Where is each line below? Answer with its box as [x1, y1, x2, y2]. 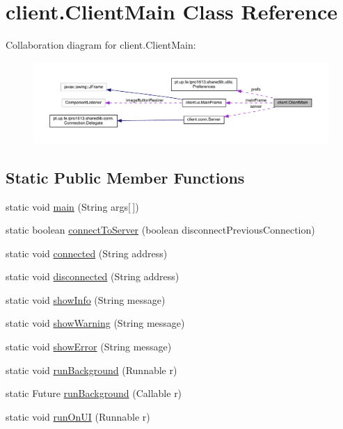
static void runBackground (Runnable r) [6, 362, 177, 377]
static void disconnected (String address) [6, 269, 180, 284]
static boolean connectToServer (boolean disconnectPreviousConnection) [6, 222, 315, 237]
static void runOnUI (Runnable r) [6, 409, 150, 423]
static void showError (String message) [6, 339, 172, 354]
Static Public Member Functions [6, 166, 245, 188]
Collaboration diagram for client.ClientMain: [6, 38, 196, 52]
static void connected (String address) [6, 245, 168, 260]
